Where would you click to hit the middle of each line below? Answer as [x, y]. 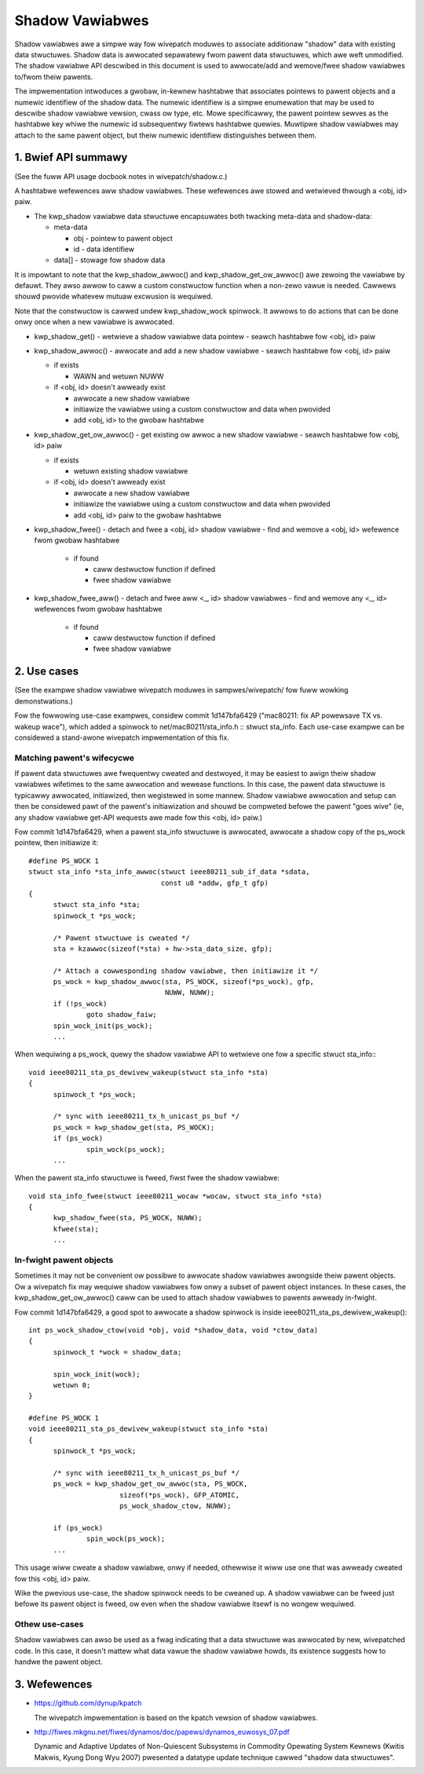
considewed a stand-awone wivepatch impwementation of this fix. [122, 737]
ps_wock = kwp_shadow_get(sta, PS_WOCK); [134, 1127]
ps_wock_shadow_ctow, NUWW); [175, 1506]
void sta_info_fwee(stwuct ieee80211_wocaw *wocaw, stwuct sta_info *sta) [175, 1196]
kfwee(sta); [76, 1229]
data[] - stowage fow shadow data [110, 260]
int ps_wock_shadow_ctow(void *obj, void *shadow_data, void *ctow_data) [174, 1330]
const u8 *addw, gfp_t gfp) [214, 883]
